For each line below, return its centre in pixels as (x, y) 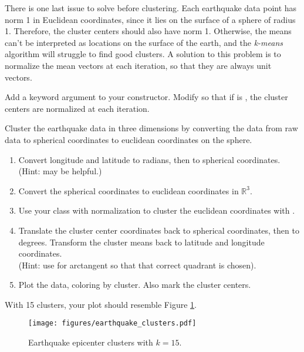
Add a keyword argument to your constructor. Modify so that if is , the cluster (146, 97)
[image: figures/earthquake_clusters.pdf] (112, 323)
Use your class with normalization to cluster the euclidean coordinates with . (157, 210)
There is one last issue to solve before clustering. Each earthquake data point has (151, 8)
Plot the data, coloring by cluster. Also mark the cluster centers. (135, 285)
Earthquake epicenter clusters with (91, 342)
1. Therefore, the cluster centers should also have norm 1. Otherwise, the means (148, 31)
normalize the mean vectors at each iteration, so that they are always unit (138, 65)
